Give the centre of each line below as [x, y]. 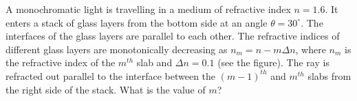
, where [311, 49]
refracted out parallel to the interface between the [111, 75]
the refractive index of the [61, 62]
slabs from [329, 75]
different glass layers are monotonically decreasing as [117, 49]
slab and [154, 62]
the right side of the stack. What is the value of [106, 89]
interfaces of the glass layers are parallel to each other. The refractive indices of [173, 36]
